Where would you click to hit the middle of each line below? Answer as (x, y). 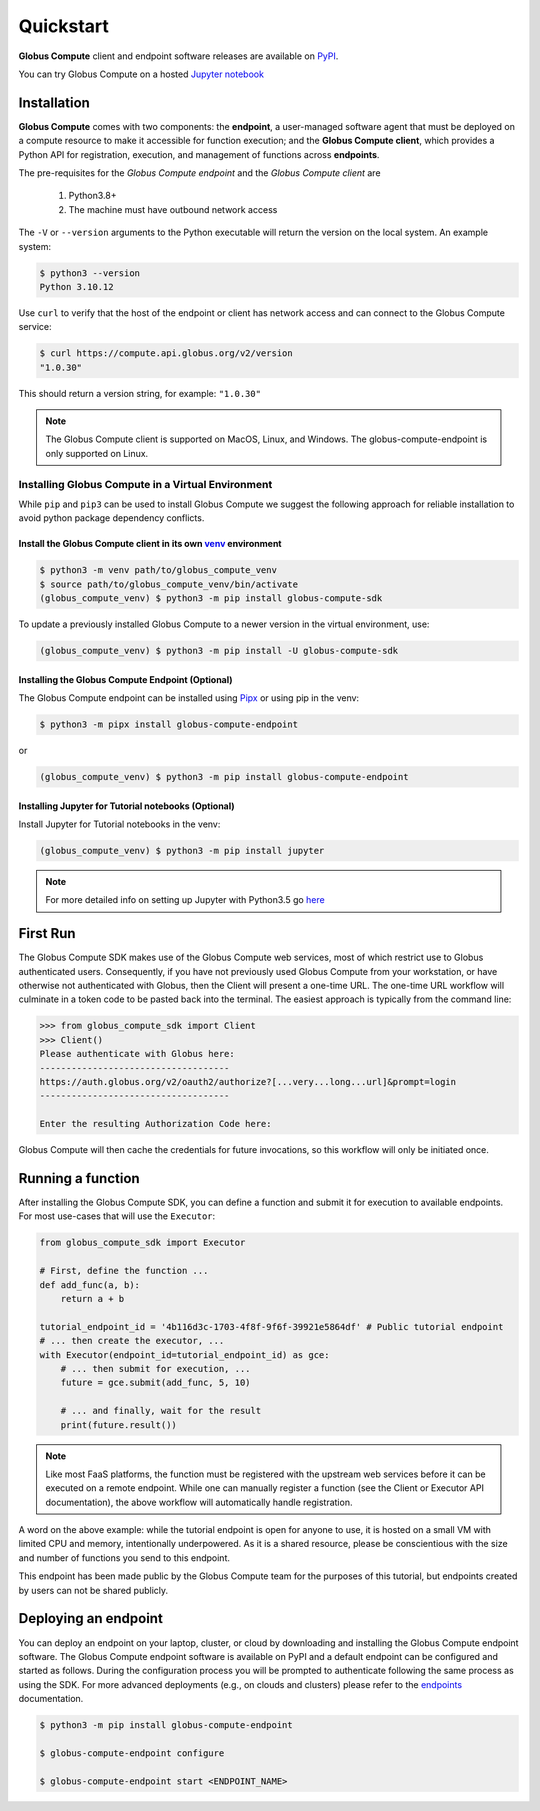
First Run (47, 933)
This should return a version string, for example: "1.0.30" (140, 393)
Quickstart (64, 26)
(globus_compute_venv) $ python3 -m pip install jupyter (182, 851)
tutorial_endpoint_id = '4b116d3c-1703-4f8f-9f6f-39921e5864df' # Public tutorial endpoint (271, 1326)
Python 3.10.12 (76, 286)
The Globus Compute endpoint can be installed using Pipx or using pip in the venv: (189, 698)
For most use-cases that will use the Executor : (117, 1216)
